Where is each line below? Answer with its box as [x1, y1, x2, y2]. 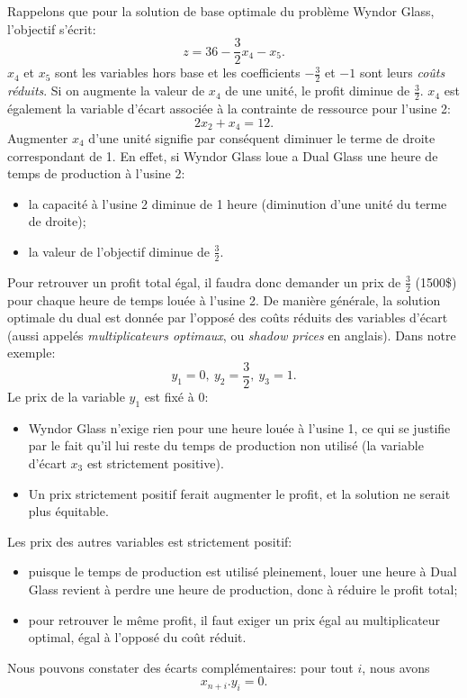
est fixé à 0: [144, 387, 209, 406]
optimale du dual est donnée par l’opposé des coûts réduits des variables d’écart [7, 308, 448, 327]
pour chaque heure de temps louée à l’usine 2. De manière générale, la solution [7, 290, 441, 309]
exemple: [7, 343, 56, 362]
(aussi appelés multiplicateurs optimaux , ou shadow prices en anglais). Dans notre [7, 325, 456, 344]
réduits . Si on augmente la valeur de [7, 81, 205, 100]
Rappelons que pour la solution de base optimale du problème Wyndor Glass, [7, 2, 435, 20]
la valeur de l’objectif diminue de [28, 241, 210, 260]
